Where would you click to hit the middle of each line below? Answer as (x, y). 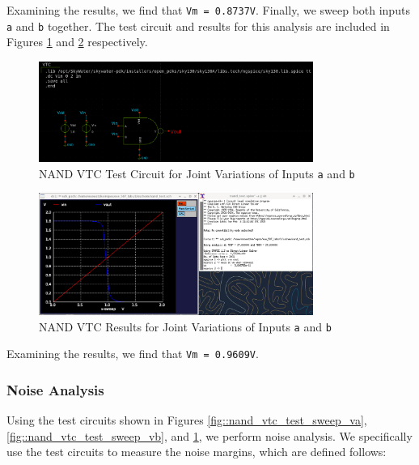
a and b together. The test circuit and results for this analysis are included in (198, 26)
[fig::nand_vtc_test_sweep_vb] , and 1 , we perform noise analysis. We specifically (209, 435)
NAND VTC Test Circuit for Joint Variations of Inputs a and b (197, 173)
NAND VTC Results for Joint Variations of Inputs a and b (185, 326)
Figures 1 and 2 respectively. (77, 42)
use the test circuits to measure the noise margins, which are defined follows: (197, 452)
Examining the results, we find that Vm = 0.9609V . (133, 354)
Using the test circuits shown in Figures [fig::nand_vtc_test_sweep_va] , (187, 420)
